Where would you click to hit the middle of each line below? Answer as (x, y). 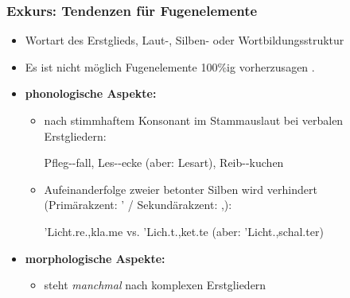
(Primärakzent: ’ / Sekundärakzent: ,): (138, 205)
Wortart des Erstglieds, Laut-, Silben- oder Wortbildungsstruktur (185, 40)
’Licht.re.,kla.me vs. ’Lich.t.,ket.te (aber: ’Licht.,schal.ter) (184, 231)
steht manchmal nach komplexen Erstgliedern (155, 285)
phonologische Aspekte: (91, 93)
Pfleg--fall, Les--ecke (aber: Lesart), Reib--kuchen (164, 163)
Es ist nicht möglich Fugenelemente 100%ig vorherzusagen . (170, 66)
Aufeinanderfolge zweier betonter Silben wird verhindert (181, 189)
